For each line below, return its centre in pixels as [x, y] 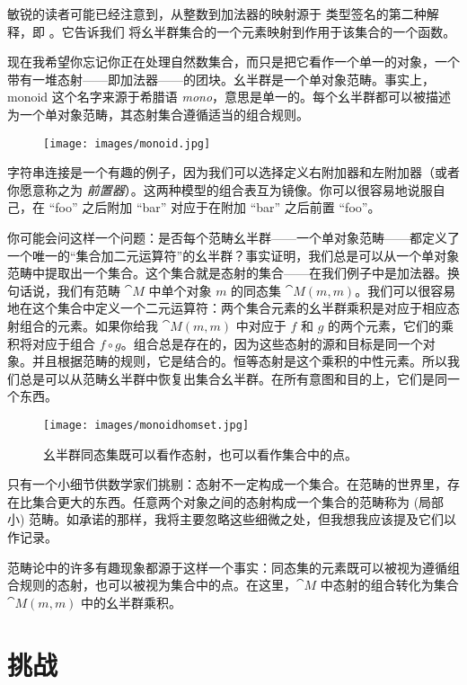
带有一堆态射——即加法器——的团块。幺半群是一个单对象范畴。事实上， [221, 79]
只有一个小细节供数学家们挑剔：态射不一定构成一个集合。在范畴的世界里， [227, 484]
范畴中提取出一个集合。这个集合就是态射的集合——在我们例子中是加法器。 [227, 273]
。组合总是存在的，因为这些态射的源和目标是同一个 [272, 343]
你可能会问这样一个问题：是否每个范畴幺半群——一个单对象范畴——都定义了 [233, 237]
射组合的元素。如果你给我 [83, 325]
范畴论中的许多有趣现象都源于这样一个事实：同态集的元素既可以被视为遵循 [227, 567]
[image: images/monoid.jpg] [127, 143]
